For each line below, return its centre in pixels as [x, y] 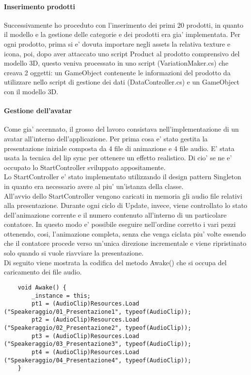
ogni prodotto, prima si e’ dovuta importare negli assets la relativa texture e [117, 43]
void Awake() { [42, 287]
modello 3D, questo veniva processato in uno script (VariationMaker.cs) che [116, 63]
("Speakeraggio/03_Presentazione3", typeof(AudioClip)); [98, 344]
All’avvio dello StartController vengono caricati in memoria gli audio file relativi [123, 196]
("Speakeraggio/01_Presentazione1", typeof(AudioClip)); [98, 312]
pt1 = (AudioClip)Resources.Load [86, 304]
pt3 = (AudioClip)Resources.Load [86, 336]
